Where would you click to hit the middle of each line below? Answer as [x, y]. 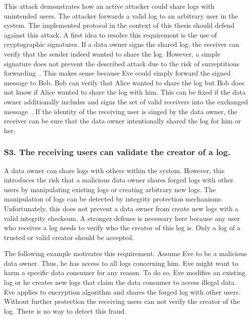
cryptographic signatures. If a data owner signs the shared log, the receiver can [122, 44]
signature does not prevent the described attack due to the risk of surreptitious [122, 63]
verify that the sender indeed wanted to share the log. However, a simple [112, 53]
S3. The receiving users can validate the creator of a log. [117, 152]
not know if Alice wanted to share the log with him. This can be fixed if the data [125, 92]
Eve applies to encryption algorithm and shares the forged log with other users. [122, 291]
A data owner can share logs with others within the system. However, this [114, 170]
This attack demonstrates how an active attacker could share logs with [109, 6]
